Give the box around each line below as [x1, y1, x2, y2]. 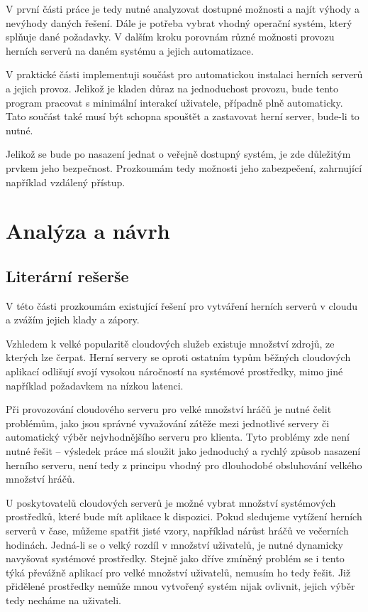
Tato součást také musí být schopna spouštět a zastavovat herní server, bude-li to [6, 109, 359, 124]
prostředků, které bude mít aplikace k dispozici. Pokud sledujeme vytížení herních [6, 509, 362, 524]
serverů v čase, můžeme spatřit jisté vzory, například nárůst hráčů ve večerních [6, 523, 349, 538]
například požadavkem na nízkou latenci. [6, 377, 184, 392]
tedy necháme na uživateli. [6, 592, 121, 607]
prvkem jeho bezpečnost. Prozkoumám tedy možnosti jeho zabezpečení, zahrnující [6, 160, 362, 175]
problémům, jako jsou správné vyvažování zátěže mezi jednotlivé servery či [6, 415, 330, 430]
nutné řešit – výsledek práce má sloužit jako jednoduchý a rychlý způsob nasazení [6, 444, 361, 458]
